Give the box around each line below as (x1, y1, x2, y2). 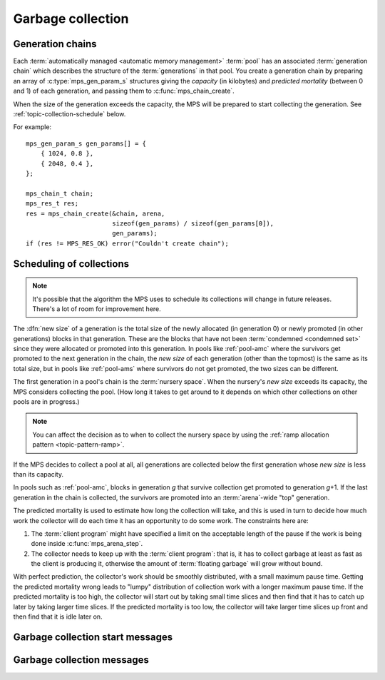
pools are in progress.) (13, 397, 80, 406)
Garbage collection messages (13, 654, 149, 666)
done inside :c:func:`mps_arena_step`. (31, 539, 143, 548)
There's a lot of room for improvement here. (32, 304, 162, 313)
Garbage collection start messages (13, 631, 173, 643)
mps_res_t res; (26, 200, 79, 208)
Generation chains (13, 38, 97, 50)
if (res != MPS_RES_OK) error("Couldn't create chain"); (26, 239, 230, 248)
